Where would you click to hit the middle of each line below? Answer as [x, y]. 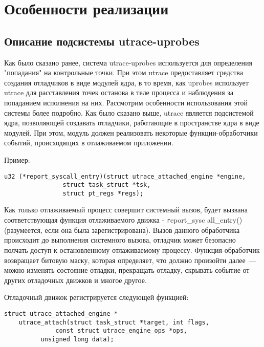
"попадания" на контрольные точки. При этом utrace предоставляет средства [124, 72]
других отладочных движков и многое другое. [75, 280]
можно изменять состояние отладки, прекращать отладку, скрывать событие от [127, 270]
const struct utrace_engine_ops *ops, [121, 331]
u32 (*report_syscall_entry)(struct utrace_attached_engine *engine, [125, 176]
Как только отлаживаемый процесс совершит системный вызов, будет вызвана [126, 210]
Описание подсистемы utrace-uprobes [102, 41]
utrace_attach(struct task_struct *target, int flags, [114, 322]
